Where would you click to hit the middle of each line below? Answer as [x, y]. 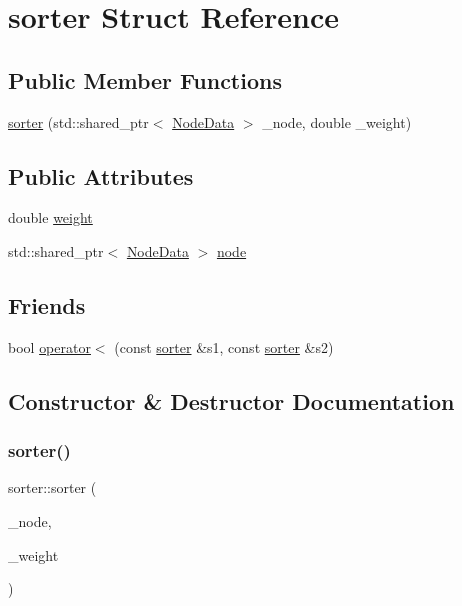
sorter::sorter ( [52, 487]
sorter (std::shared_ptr [78, 121]
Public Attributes [101, 175]
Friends [47, 304]
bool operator [49, 346]
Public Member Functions [145, 79]
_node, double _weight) [337, 121]
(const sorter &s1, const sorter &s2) [224, 346]
